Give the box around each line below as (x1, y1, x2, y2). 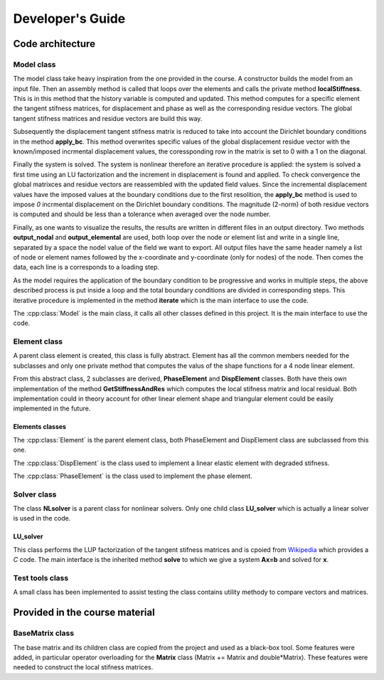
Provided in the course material (13, 607, 156, 619)
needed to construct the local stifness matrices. (13, 663, 154, 671)
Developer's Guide (13, 11, 126, 26)
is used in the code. (13, 514, 71, 523)
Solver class (13, 489, 57, 499)
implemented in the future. (13, 404, 91, 413)
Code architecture (13, 38, 96, 50)
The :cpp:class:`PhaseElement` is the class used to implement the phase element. (13, 472, 252, 480)
